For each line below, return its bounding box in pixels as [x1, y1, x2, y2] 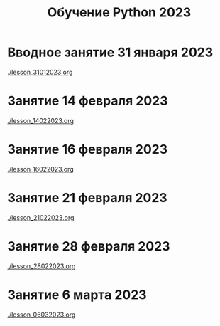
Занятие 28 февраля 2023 [7, 238, 170, 254]
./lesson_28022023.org [7, 261, 76, 270]
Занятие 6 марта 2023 [7, 286, 147, 303]
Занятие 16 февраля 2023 [7, 142, 168, 157]
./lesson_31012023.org [7, 68, 73, 76]
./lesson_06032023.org [7, 310, 76, 319]
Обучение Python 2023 [47, 4, 192, 21]
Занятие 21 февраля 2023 [7, 190, 168, 206]
